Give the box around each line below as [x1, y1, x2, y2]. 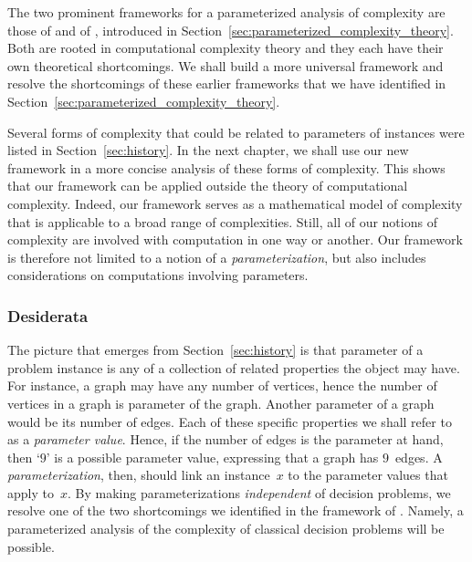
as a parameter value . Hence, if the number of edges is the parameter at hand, [7, 430, 444, 449]
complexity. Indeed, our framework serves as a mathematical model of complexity [7, 193, 463, 213]
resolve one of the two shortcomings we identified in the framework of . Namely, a [7, 501, 464, 520]
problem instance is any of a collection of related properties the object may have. [7, 358, 460, 377]
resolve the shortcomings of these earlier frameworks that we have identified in [7, 74, 446, 93]
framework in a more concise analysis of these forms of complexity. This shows [7, 158, 446, 177]
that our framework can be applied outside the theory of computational [7, 176, 408, 195]
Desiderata [7, 304, 89, 327]
